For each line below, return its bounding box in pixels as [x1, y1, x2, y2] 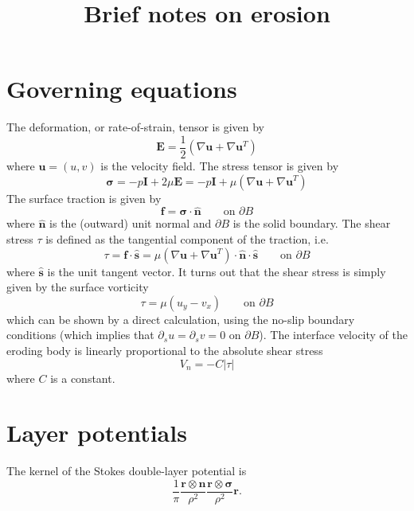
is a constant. [50, 369, 115, 386]
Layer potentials [6, 416, 187, 449]
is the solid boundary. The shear [232, 215, 391, 232]
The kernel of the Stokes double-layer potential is [6, 462, 247, 479]
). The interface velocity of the [259, 326, 408, 343]
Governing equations [6, 72, 237, 105]
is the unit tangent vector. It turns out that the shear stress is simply [47, 263, 386, 279]
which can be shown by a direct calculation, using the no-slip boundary [6, 310, 355, 327]
